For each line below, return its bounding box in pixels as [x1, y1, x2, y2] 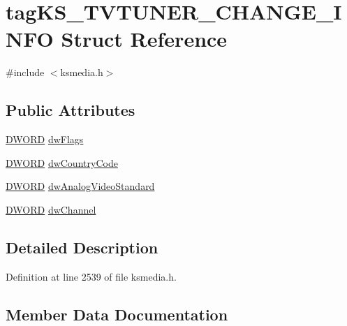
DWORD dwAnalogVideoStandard [6, 179, 155, 193]
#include [6, 65, 45, 80]
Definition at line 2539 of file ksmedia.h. [6, 269, 177, 283]
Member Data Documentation [6, 303, 228, 325]
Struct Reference [61, 24, 228, 53]
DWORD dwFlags [6, 132, 84, 147]
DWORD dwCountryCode [6, 155, 118, 170]
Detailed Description [6, 236, 158, 258]
